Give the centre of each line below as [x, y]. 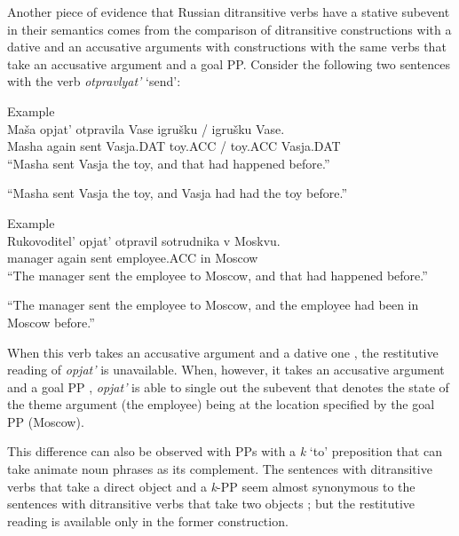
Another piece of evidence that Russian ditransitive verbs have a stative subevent [229, 12]
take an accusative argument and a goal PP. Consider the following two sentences [229, 63]
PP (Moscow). [46, 421]
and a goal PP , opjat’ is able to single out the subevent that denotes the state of [228, 386]
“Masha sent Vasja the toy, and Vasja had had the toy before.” [178, 193]
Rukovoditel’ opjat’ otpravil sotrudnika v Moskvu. [144, 240]
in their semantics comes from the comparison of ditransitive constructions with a [229, 29]
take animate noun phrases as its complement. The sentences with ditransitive [220, 469]
